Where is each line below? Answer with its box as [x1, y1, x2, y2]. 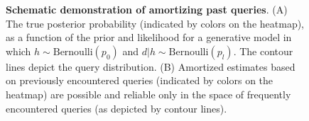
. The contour [233, 43, 293, 58]
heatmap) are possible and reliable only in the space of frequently [6, 86, 291, 101]
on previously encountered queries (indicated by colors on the [6, 73, 273, 88]
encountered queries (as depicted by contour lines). [6, 100, 227, 115]
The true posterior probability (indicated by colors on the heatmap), [6, 16, 304, 30]
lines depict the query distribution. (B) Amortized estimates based [6, 59, 296, 74]
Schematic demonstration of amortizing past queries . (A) [6, 2, 288, 16]
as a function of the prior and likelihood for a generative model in [6, 30, 292, 45]
